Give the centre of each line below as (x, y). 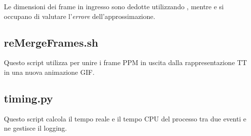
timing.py (29, 98)
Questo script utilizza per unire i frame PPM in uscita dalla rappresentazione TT (125, 62)
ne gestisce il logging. (36, 128)
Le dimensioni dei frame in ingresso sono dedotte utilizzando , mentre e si (114, 6)
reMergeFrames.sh (51, 42)
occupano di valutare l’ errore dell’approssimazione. (80, 16)
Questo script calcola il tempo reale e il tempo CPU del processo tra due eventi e (125, 118)
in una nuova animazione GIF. (49, 72)
